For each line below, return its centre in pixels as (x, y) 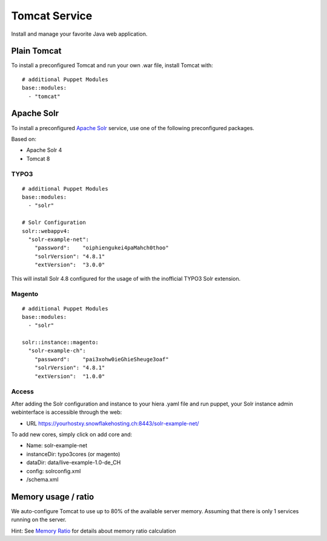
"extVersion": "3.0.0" (70, 265)
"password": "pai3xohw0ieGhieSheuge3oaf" (101, 359)
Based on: (24, 139)
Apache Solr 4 (44, 150)
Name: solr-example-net (57, 445)
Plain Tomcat (36, 51)
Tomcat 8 (38, 159)
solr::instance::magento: (61, 343)
